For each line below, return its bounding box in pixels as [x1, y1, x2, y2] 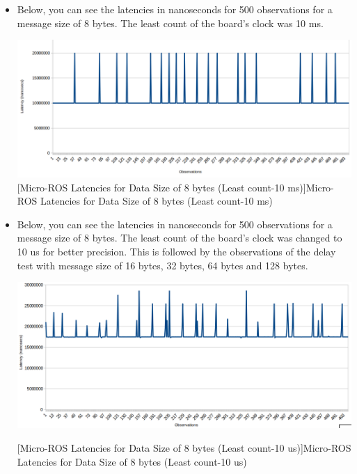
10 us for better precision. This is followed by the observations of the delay [17, 244, 336, 259]
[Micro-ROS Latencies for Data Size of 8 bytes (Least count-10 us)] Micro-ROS [17, 440, 351, 455]
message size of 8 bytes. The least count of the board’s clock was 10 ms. [17, 15, 324, 30]
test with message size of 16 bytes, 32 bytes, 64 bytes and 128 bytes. [17, 258, 308, 272]
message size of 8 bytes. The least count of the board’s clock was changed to [17, 230, 342, 245]
